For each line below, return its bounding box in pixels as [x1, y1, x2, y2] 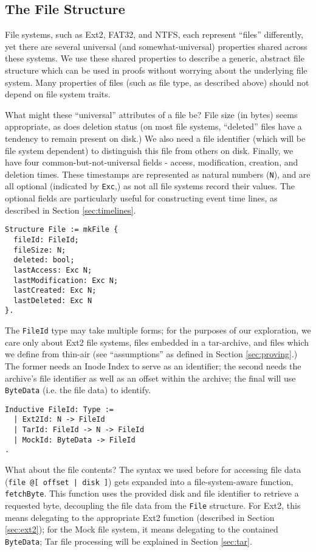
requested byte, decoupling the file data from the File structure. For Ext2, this [5, 499, 301, 512]
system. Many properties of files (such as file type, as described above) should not [5, 75, 309, 88]
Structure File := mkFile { [5, 225, 118, 234]
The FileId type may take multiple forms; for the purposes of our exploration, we [5, 324, 311, 337]
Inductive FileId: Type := [5, 405, 114, 414]
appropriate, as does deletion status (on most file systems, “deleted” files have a [5, 120, 302, 133]
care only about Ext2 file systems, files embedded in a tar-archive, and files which [5, 335, 309, 348]
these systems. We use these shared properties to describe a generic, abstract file [5, 52, 304, 65]
